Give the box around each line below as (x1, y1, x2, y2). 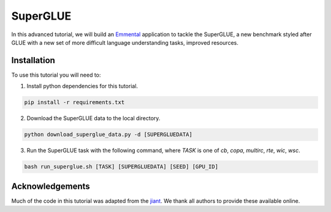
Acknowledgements (11, 181, 90, 191)
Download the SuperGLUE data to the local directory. (26, 115, 161, 122)
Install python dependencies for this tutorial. (26, 83, 138, 90)
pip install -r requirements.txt (24, 99, 125, 106)
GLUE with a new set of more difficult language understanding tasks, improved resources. (11, 39, 238, 46)
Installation (11, 55, 55, 66)
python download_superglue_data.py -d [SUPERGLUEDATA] (24, 131, 192, 138)
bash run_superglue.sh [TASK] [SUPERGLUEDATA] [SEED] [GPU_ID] (24, 163, 219, 170)
